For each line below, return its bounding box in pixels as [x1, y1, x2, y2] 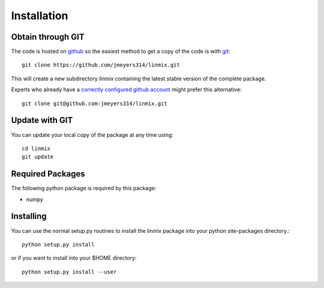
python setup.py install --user [22, 268, 117, 275]
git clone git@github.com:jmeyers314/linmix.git [22, 100, 167, 107]
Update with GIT [11, 115, 73, 125]
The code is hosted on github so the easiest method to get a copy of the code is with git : [11, 48, 230, 55]
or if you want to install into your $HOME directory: [11, 254, 137, 262]
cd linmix [22, 145, 50, 152]
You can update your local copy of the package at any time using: [11, 131, 173, 138]
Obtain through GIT [11, 32, 85, 42]
